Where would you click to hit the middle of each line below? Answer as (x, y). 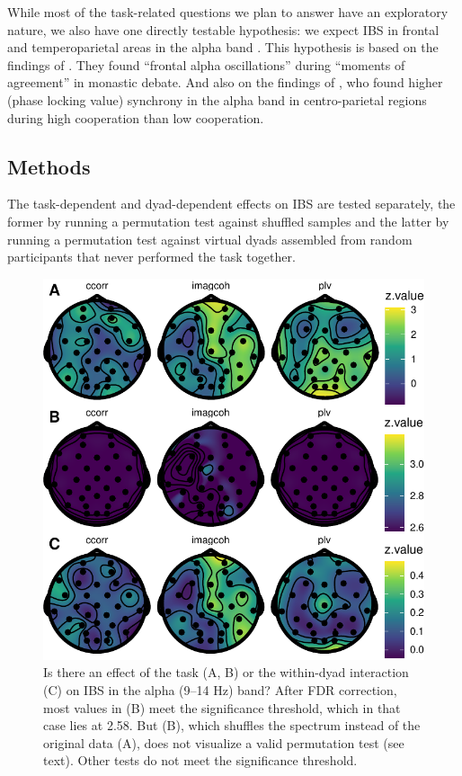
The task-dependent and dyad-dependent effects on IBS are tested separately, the (231, 204)
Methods (49, 166)
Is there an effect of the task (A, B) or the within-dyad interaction (226, 672)
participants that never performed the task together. (151, 257)
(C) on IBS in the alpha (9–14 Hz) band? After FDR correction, (220, 689)
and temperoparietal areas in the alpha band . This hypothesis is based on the (223, 47)
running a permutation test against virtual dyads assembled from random (210, 239)
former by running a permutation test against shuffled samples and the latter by (228, 221)
